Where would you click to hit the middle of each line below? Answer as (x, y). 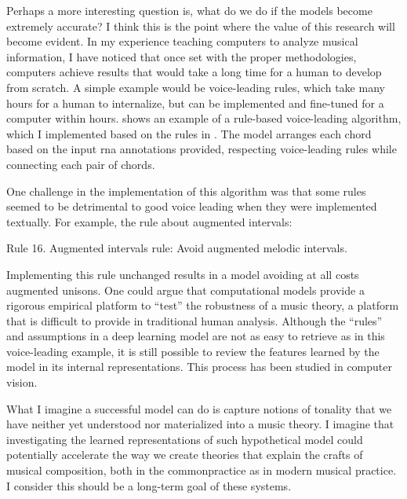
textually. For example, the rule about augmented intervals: (149, 221)
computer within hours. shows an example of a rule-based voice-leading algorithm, (204, 118)
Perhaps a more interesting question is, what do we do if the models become (189, 10)
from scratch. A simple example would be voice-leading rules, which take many (196, 87)
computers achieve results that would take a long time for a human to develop (194, 72)
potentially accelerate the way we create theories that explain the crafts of (185, 455)
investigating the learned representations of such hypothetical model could (185, 439)
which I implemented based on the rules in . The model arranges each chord (189, 133)
